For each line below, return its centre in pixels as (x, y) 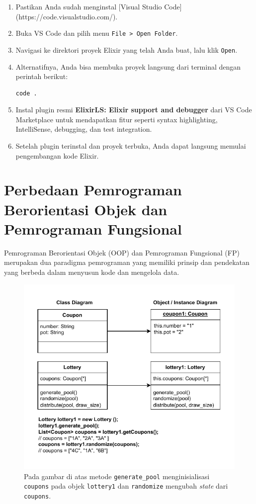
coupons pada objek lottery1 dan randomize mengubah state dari (126, 486)
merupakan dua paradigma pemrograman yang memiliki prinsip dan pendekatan (127, 262)
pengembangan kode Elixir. (57, 155)
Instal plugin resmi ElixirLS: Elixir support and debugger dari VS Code (134, 110)
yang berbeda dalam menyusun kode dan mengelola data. (92, 272)
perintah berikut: (42, 76)
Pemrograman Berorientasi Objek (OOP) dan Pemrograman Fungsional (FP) (122, 252)
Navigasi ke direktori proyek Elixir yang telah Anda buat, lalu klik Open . (127, 49)
